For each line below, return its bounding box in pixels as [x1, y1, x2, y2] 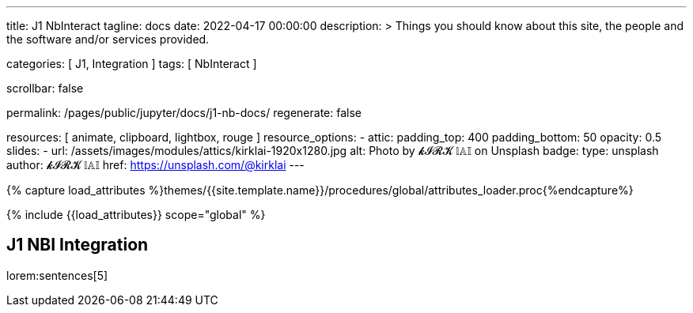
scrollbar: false [6, 81, 84, 95]
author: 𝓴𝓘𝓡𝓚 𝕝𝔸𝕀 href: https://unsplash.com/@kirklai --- [6, 158, 305, 172]
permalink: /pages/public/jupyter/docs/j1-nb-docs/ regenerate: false [6, 106, 362, 119]
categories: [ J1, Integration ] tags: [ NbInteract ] [6, 57, 257, 70]
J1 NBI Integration [6, 235, 149, 255]
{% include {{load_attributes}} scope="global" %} [6, 208, 266, 221]
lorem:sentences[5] [6, 268, 108, 282]
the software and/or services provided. [6, 32, 210, 46]
